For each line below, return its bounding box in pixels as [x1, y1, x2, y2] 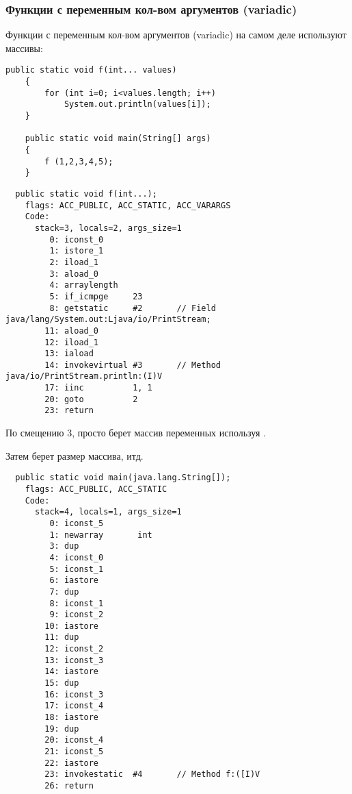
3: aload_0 [49, 269, 99, 279]
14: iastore [44, 667, 99, 677]
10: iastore [44, 621, 99, 631]
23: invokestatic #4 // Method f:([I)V [44, 769, 260, 780]
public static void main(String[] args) [25, 134, 211, 144]
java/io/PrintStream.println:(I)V [5, 371, 163, 382]
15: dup [44, 678, 79, 688]
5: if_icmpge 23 [49, 291, 143, 301]
